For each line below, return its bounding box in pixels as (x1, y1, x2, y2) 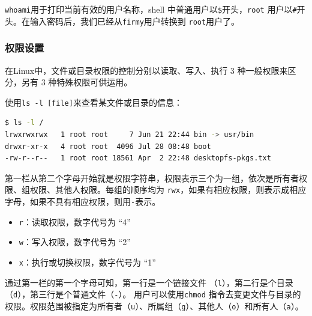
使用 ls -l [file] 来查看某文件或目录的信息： (5, 96, 182, 108)
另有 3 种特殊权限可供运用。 (21, 76, 133, 88)
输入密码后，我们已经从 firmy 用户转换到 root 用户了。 (29, 14, 240, 27)
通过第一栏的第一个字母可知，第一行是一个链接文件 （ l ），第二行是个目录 (5, 276, 293, 288)
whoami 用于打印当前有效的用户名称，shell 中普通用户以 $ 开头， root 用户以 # (5, 3, 297, 15)
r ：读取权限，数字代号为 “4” (19, 215, 131, 228)
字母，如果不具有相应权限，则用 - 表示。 (5, 195, 161, 207)
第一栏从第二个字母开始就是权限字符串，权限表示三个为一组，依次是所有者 (5, 171, 299, 184)
